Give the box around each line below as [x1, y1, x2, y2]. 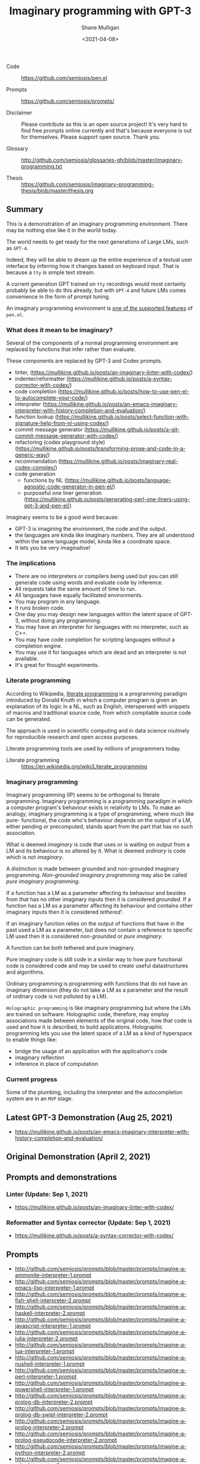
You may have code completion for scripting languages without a [14, 636, 175, 643]
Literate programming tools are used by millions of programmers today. [6, 745, 181, 752]
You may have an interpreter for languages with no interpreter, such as [14, 623, 189, 630]
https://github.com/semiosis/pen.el [21, 74, 107, 81]
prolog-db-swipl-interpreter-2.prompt [14, 1411, 108, 1419]
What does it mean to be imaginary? [6, 325, 113, 334]
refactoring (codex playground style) [14, 439, 106, 446]
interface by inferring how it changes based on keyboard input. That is [6, 262, 180, 269]
